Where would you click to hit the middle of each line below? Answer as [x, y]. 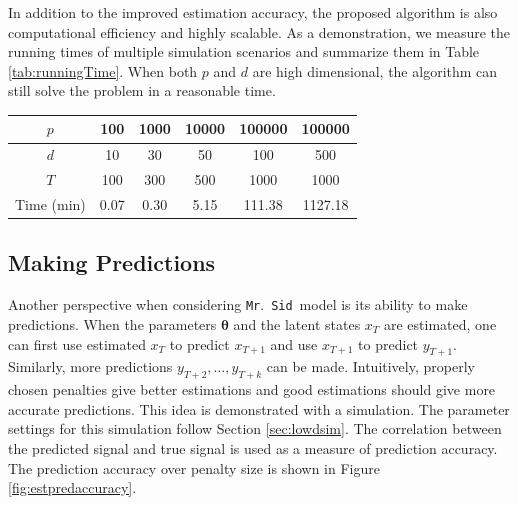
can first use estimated [77, 343]
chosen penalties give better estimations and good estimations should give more [252, 389]
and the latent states [297, 323]
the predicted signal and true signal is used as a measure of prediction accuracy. [253, 447]
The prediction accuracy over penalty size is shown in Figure [194, 467]
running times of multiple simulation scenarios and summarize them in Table [244, 51]
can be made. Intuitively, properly [370, 366]
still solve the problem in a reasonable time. [142, 90]
